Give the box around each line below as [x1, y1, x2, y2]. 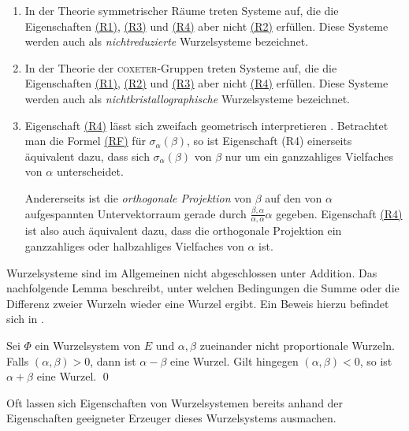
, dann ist [90, 352, 136, 369]
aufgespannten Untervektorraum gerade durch [24, 205, 247, 221]
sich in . [6, 310, 44, 327]
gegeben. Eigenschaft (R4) [276, 205, 403, 221]
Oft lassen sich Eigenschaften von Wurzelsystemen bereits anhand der [6, 394, 344, 411]
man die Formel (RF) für [24, 132, 146, 149]
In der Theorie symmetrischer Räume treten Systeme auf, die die [24, 2, 339, 18]
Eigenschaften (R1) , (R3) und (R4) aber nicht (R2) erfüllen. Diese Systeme [24, 17, 389, 34]
